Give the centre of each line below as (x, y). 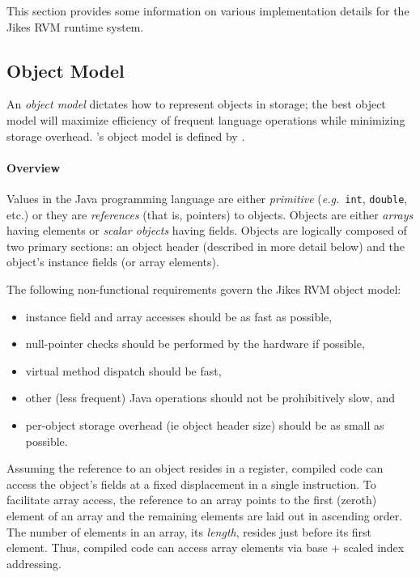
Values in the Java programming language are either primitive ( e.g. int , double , (207, 198)
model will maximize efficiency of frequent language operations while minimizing (206, 119)
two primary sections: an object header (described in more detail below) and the (206, 246)
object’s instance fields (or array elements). (113, 262)
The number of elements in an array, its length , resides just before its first (189, 531)
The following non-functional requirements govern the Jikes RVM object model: (204, 289)
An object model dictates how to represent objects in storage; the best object (196, 104)
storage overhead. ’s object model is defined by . (126, 136)
